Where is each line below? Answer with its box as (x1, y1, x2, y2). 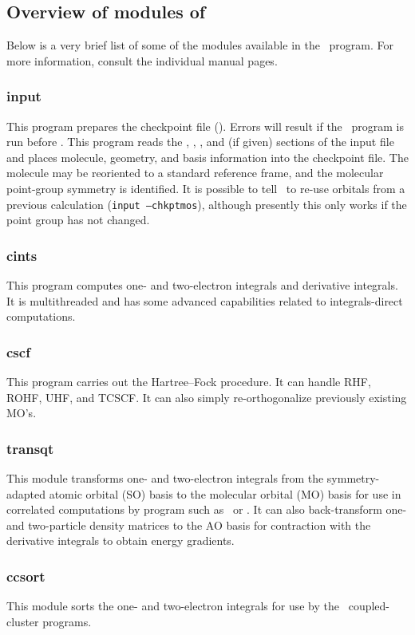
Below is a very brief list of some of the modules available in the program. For (6, 37, 394, 53)
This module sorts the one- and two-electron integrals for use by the (6, 598, 340, 614)
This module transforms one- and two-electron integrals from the (6, 470, 324, 487)
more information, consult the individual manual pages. (6, 52, 278, 69)
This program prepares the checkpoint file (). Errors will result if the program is (6, 117, 404, 134)
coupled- (348, 598, 390, 614)
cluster (6, 613, 39, 629)
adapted (6, 485, 46, 502)
